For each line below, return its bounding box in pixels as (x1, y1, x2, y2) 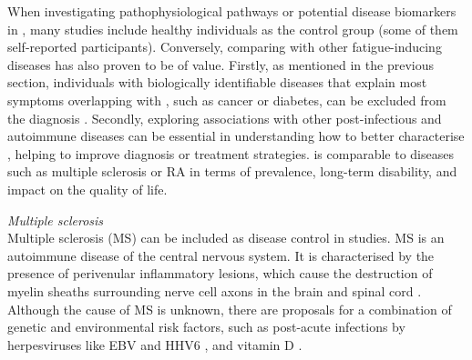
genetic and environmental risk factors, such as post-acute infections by (7, 317, 405, 336)
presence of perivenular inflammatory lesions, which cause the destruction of (7, 264, 433, 283)
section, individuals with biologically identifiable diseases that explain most (7, 73, 427, 92)
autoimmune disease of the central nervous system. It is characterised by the (7, 245, 435, 265)
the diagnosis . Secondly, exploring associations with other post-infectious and (7, 108, 442, 127)
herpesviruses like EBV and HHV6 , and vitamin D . (7, 335, 303, 354)
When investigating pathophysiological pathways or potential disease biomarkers (7, 2, 457, 20)
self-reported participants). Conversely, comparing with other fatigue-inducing (7, 37, 442, 56)
